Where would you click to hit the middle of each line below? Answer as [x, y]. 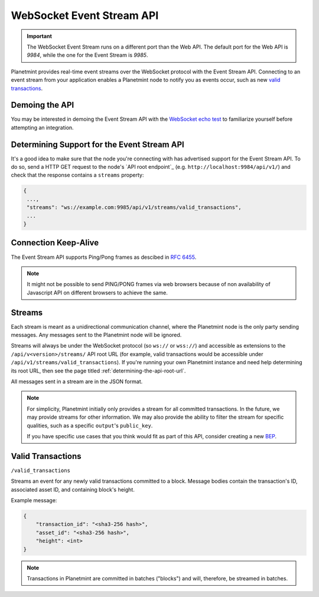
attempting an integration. [42, 127]
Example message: [34, 500]
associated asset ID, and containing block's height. [73, 489]
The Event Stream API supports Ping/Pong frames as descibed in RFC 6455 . [104, 257]
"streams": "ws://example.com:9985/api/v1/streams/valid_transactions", [134, 208]
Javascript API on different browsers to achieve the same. [97, 293]
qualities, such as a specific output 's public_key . [90, 425]
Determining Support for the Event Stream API [97, 144]
